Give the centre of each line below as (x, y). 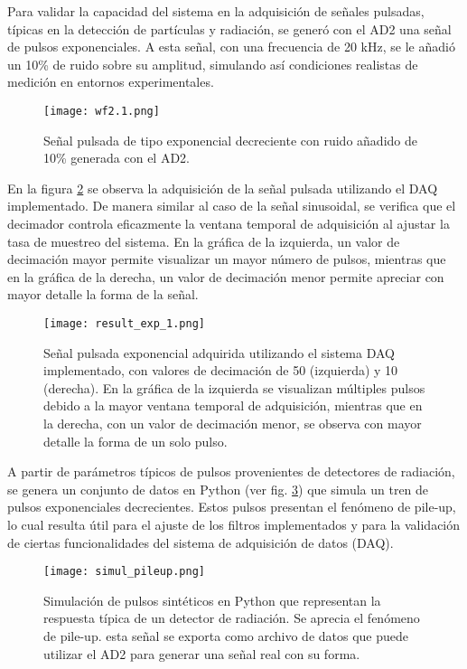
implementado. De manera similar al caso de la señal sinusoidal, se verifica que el (232, 206)
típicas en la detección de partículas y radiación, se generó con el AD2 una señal (229, 28)
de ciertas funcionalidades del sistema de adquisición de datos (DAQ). (201, 542)
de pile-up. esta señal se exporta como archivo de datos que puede (226, 636)
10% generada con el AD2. (117, 158)
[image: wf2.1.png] (102, 111)
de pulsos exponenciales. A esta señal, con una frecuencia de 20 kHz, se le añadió (231, 47)
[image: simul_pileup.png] (124, 572)
